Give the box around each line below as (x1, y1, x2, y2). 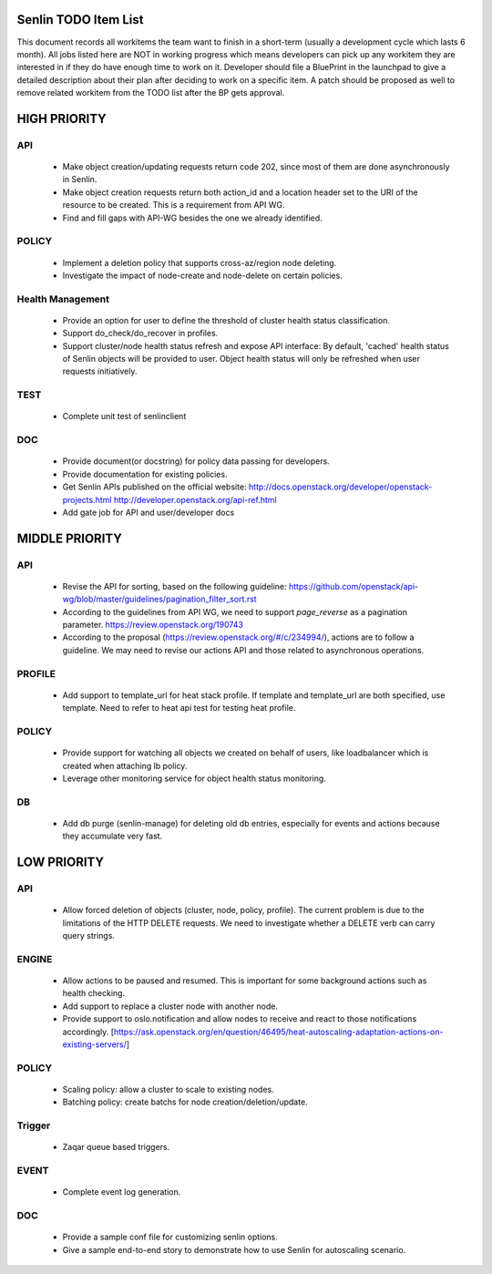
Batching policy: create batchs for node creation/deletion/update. (62, 1096, 309, 1107)
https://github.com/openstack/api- (288, 580, 419, 591)
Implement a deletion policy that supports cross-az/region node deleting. (62, 257, 337, 268)
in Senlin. (62, 174, 97, 185)
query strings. (62, 930, 116, 941)
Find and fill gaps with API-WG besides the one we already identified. (62, 212, 323, 223)
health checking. (62, 988, 126, 999)
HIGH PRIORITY (16, 110, 107, 127)
